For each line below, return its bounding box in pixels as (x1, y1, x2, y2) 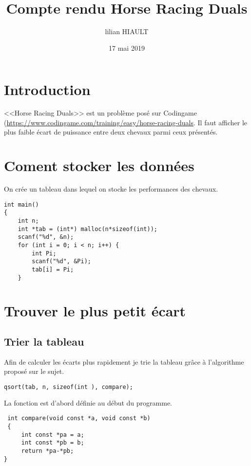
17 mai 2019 (109, 42, 145, 53)
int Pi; (32, 250, 57, 257)
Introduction (4, 79, 91, 99)
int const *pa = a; (21, 431, 84, 438)
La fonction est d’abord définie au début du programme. (4, 397, 172, 408)
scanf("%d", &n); (18, 233, 74, 241)
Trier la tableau (4, 334, 84, 349)
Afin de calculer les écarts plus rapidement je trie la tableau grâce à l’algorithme (4, 356, 244, 367)
